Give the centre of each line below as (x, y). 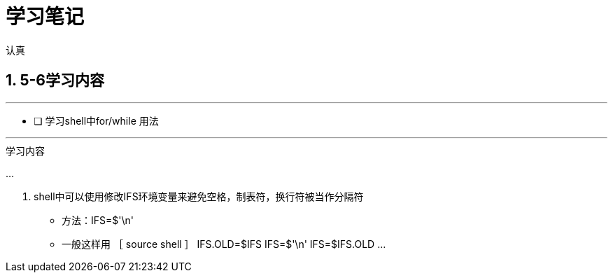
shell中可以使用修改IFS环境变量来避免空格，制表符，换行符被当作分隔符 (199, 196)
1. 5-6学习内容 (55, 81)
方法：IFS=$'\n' (98, 220)
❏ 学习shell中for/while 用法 (96, 120)
